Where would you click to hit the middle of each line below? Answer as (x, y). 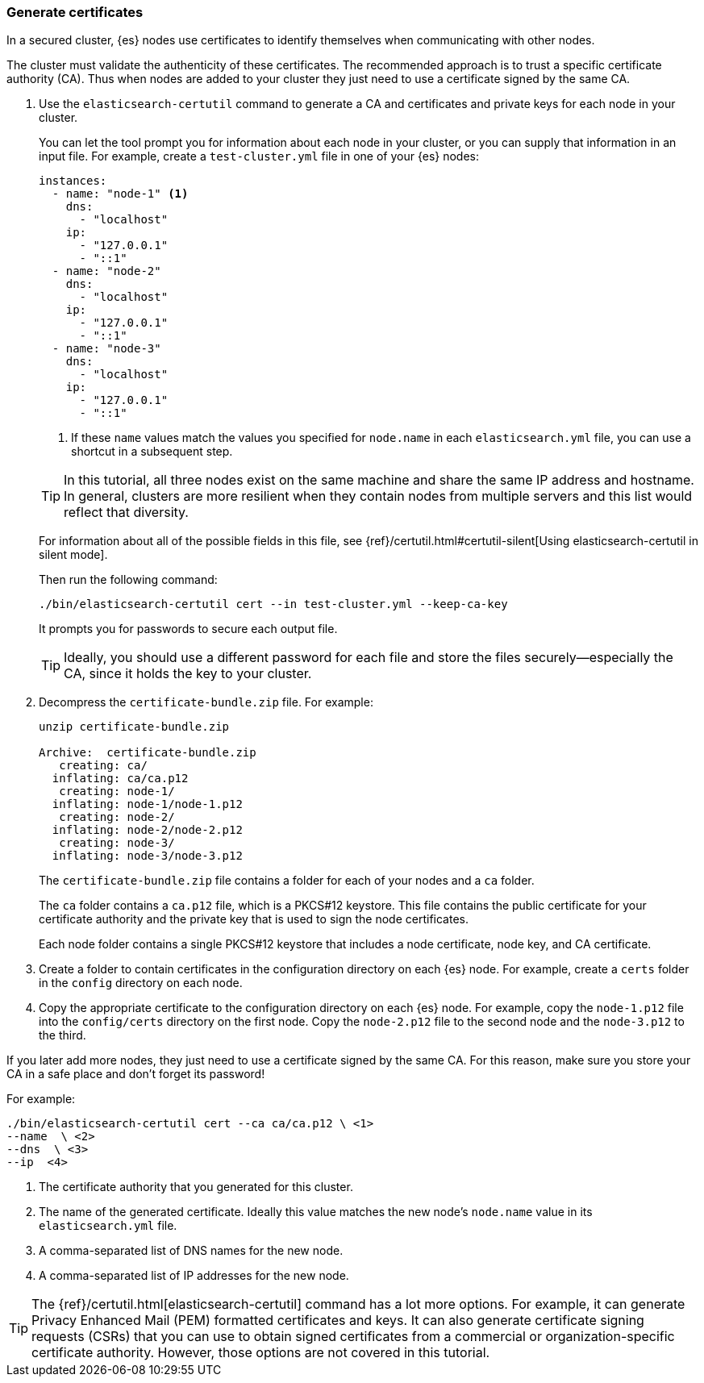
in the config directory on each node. (141, 983)
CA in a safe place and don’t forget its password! (136, 1074)
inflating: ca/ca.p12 (120, 779)
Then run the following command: (128, 580)
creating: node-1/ (117, 791)
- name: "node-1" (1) (120, 194)
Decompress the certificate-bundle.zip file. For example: (206, 702)
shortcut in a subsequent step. (152, 452)
